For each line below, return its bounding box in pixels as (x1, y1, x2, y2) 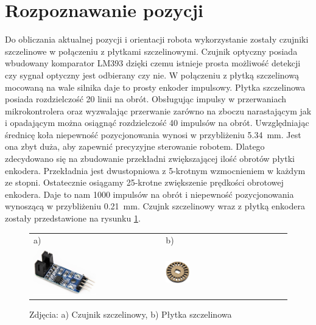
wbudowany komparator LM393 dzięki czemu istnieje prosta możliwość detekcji (5, 57, 301, 69)
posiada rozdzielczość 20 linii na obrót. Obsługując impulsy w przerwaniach (5, 93, 287, 105)
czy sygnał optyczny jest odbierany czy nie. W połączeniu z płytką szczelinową (5, 68, 299, 81)
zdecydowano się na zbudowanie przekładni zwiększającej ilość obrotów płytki (5, 152, 295, 165)
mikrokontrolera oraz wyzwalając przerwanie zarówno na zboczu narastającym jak (5, 104, 312, 117)
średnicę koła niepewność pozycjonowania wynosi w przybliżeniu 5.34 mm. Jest (5, 128, 301, 141)
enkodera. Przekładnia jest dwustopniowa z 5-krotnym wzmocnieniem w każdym (5, 164, 306, 176)
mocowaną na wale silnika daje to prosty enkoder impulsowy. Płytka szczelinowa (5, 80, 306, 93)
